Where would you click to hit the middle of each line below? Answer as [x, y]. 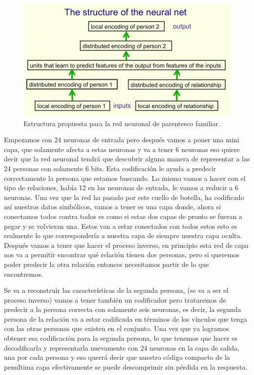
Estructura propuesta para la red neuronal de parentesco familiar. [122, 123]
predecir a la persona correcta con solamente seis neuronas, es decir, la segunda [123, 309]
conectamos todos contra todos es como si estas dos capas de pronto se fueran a [123, 216]
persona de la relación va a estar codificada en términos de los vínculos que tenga [126, 319]
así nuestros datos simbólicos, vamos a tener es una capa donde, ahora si [113, 207]
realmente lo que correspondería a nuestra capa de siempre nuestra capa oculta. [123, 235]
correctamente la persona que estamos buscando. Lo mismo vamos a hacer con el [125, 178]
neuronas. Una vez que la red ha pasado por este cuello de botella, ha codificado [124, 197]
